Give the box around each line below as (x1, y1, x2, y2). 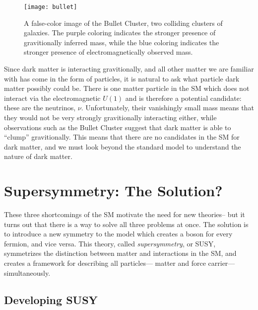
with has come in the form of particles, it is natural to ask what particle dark (4, 73, 240, 83)
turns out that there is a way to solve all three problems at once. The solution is (4, 219, 249, 229)
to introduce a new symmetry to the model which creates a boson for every (4, 229, 233, 239)
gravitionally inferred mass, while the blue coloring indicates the (24, 37, 219, 47)
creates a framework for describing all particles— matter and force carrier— (4, 258, 235, 268)
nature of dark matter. (4, 151, 72, 161)
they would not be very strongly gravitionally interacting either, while (4, 112, 217, 122)
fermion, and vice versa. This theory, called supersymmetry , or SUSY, (4, 238, 216, 248)
